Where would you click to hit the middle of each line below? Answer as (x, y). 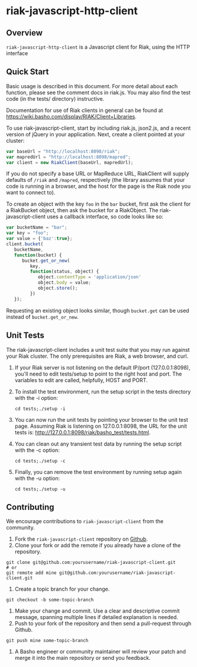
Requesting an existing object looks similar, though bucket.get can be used (98, 310)
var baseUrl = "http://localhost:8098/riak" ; (63, 151)
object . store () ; (58, 288)
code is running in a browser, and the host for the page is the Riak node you (98, 186)
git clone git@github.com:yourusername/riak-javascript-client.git (91, 563)
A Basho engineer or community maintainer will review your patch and (100, 652)
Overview (25, 33)
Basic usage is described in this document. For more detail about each (92, 86)
